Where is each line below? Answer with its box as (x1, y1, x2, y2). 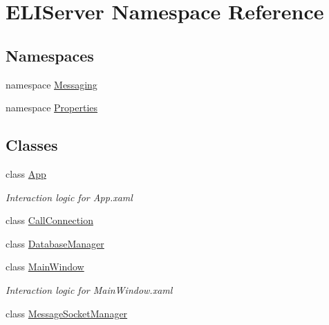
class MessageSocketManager (6, 306, 128, 320)
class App (6, 166, 46, 180)
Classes (6, 134, 58, 156)
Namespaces (6, 44, 94, 66)
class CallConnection (6, 213, 93, 228)
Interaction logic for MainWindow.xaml (6, 282, 173, 297)
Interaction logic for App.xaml (6, 189, 133, 204)
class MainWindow (6, 259, 84, 274)
